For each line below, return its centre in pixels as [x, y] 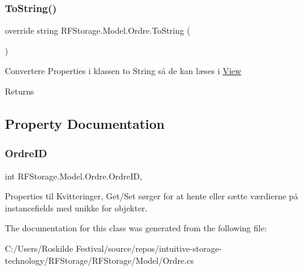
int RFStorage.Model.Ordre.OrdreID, [73, 176]
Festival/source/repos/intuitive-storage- [149, 248]
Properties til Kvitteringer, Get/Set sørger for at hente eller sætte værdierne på [151, 196]
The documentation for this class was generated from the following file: [136, 228]
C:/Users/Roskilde [39, 248]
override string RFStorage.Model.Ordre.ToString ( [98, 30]
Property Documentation [85, 123]
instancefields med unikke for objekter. [76, 207]
